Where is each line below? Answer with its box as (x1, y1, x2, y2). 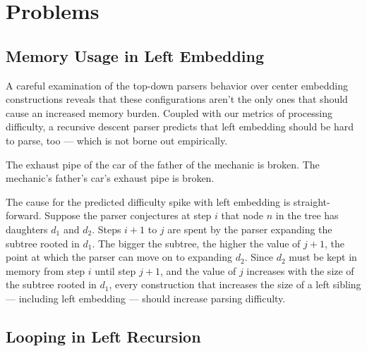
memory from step (6, 263, 85, 278)
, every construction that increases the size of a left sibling (109, 277, 361, 292)
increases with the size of (246, 263, 354, 278)
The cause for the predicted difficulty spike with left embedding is (6, 194, 291, 209)
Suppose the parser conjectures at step (44, 208, 212, 223)
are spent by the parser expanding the (167, 221, 332, 236)
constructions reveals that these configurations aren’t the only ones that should (6, 92, 348, 106)
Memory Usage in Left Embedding (6, 44, 265, 66)
